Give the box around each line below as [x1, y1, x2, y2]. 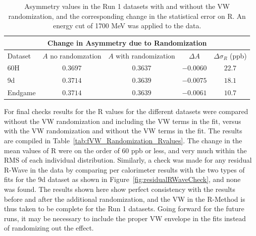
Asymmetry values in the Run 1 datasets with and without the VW [24, 1, 230, 11]
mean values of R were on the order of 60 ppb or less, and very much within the [4, 145, 247, 155]
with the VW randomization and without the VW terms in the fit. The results [4, 125, 243, 136]
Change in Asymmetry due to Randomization [47, 37, 207, 48]
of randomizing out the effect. [4, 223, 94, 233]
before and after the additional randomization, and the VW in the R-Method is [4, 193, 245, 204]
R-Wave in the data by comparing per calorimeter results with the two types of [4, 164, 245, 175]
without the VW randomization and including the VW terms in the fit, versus [4, 116, 241, 126]
